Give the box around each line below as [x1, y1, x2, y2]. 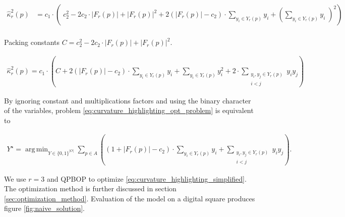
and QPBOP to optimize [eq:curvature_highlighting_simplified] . [46, 173, 247, 184]
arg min [25, 146, 48, 153]
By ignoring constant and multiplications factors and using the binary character [4, 95, 251, 105]
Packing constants [4, 37, 60, 47]
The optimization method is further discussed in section [4, 183, 177, 194]
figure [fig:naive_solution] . [4, 203, 85, 213]
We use [4, 173, 26, 184]
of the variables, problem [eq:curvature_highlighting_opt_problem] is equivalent [4, 105, 254, 116]
